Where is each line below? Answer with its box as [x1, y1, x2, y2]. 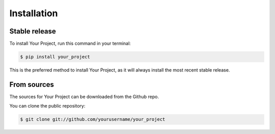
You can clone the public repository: [9, 103, 86, 109]
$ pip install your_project [20, 54, 90, 60]
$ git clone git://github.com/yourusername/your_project [20, 117, 166, 122]
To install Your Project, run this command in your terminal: [9, 41, 131, 47]
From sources [9, 80, 54, 89]
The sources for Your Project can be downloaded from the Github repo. [9, 93, 159, 99]
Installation [9, 8, 58, 19]
